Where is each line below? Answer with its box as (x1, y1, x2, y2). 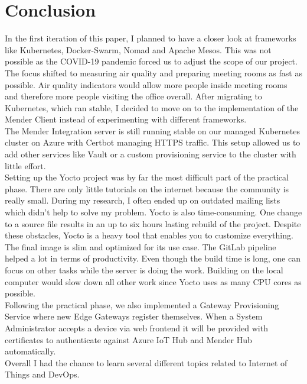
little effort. (5, 159, 46, 172)
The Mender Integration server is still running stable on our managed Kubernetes (5, 124, 301, 137)
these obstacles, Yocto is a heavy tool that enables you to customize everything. (5, 229, 293, 241)
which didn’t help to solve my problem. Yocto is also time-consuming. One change (5, 206, 302, 218)
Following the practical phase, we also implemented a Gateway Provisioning (5, 298, 279, 311)
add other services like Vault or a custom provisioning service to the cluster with (5, 148, 296, 160)
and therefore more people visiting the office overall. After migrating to (5, 90, 262, 102)
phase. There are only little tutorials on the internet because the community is (5, 182, 289, 195)
